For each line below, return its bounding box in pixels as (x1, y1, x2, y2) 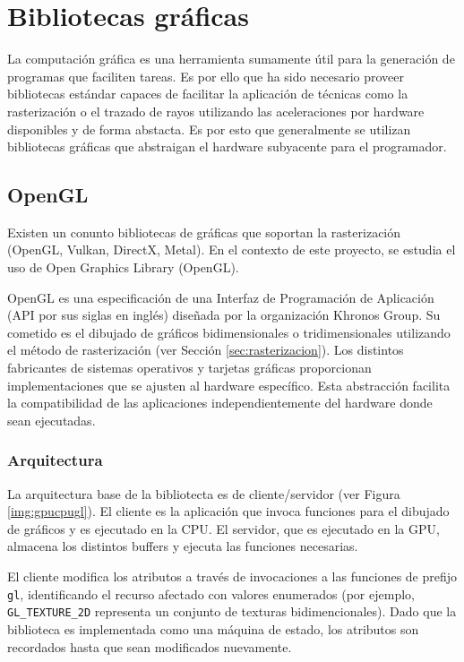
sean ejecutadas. (7, 410, 96, 429)
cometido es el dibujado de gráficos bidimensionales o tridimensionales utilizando (7, 322, 451, 341)
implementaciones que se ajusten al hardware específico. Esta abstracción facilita (7, 375, 451, 394)
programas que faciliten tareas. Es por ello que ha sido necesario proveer (7, 66, 405, 85)
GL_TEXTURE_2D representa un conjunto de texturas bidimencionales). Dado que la (7, 602, 457, 621)
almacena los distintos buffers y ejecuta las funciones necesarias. (7, 537, 358, 555)
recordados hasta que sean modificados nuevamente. (7, 637, 292, 656)
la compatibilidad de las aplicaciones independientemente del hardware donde (7, 393, 433, 412)
